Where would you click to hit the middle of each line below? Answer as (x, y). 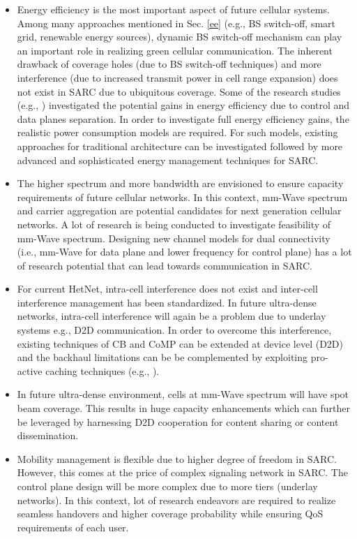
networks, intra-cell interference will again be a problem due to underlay (172, 316)
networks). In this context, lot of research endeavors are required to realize (176, 500)
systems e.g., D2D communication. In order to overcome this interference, (174, 330)
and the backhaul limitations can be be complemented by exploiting (162, 357)
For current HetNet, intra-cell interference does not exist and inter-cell (167, 289)
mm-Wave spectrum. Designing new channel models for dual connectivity (174, 238)
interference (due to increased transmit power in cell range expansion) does (177, 77)
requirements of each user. (73, 527)
